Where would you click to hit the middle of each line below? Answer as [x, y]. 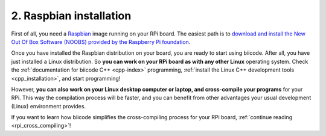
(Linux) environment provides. [49, 106]
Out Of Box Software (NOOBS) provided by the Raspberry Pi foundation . [101, 42]
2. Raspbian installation [71, 16]
